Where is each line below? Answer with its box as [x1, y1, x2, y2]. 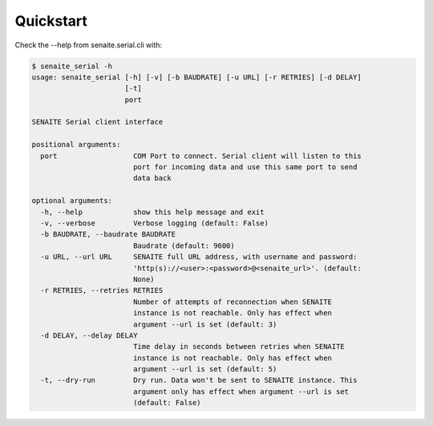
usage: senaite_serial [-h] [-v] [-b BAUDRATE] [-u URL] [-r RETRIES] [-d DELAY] [31, 72, 362, 82]
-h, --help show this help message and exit [40, 207, 265, 217]
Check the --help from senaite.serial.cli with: [14, 40, 163, 50]
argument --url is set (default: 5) [132, 365, 277, 374]
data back [132, 173, 172, 183]
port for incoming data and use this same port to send [132, 163, 358, 172]
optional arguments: [31, 197, 112, 205]
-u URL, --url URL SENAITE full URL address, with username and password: [40, 253, 358, 262]
